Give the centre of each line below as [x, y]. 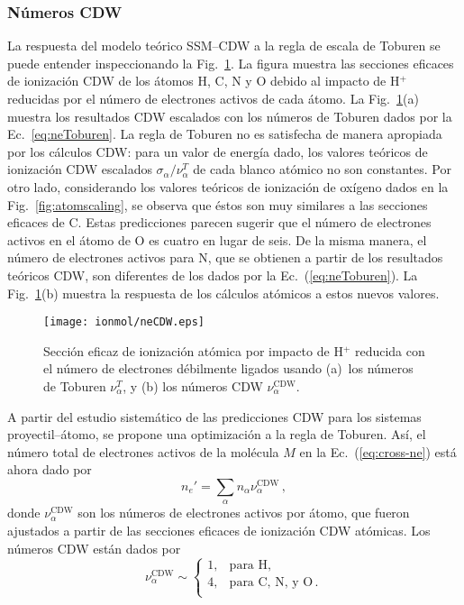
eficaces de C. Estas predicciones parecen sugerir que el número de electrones [219, 222]
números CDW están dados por [94, 548]
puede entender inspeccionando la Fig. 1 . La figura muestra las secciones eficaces [231, 63]
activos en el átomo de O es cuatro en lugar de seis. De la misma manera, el [217, 239]
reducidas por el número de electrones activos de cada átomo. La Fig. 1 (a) [213, 98]
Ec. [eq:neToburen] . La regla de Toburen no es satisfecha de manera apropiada [225, 134]
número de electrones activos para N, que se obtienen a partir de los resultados [225, 257]
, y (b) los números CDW [193, 385]
